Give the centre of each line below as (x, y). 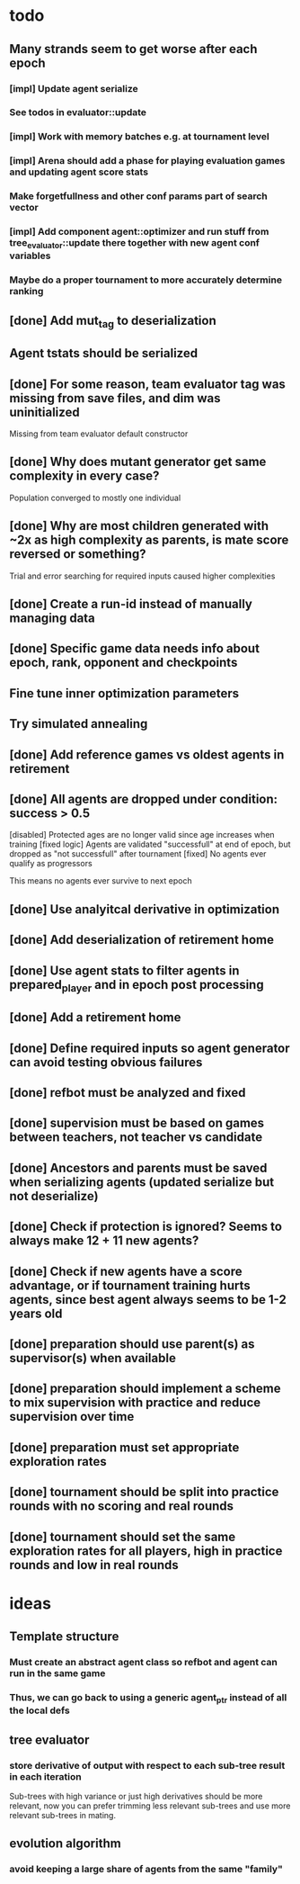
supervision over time (72, 1417)
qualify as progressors (51, 864)
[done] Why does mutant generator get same (138, 462)
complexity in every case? (84, 476)
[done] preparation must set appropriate (124, 1447)
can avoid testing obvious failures (106, 1062)
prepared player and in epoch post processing (137, 986)
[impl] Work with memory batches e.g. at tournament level (139, 137)
